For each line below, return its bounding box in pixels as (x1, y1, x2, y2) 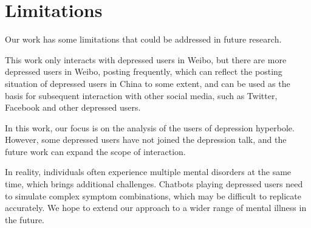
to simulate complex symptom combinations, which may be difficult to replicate (5, 189, 301, 202)
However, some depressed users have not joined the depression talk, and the (5, 133, 287, 146)
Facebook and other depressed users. (5, 101, 141, 114)
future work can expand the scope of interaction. (5, 145, 186, 157)
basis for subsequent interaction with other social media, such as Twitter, (5, 89, 278, 102)
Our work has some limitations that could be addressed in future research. (5, 33, 282, 46)
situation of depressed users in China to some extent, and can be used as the (5, 77, 290, 89)
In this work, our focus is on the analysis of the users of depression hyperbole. (5, 121, 295, 134)
